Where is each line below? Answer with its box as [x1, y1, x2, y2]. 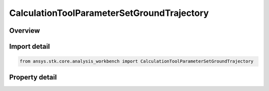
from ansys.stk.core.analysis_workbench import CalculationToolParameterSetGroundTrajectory [19, 59, 254, 64]
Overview [9, 26, 40, 35]
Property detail [9, 73, 57, 82]
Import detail [9, 42, 50, 51]
